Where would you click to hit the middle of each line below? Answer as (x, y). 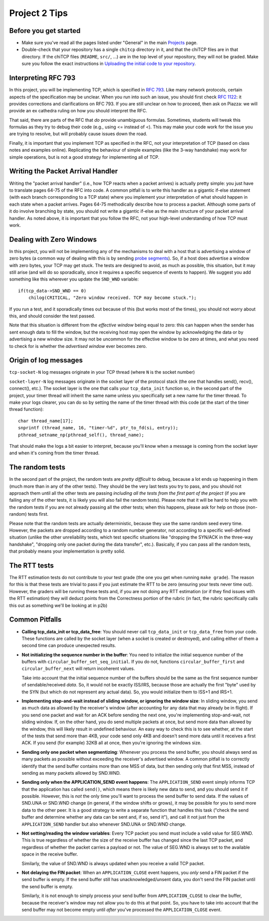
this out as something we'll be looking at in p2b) (58, 605)
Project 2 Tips (39, 13)
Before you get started (45, 31)
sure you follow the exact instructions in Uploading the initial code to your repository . (109, 64)
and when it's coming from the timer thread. (54, 453)
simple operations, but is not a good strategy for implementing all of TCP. (84, 157)
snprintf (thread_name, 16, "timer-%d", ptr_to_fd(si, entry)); (98, 428)
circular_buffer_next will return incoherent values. (78, 668)
